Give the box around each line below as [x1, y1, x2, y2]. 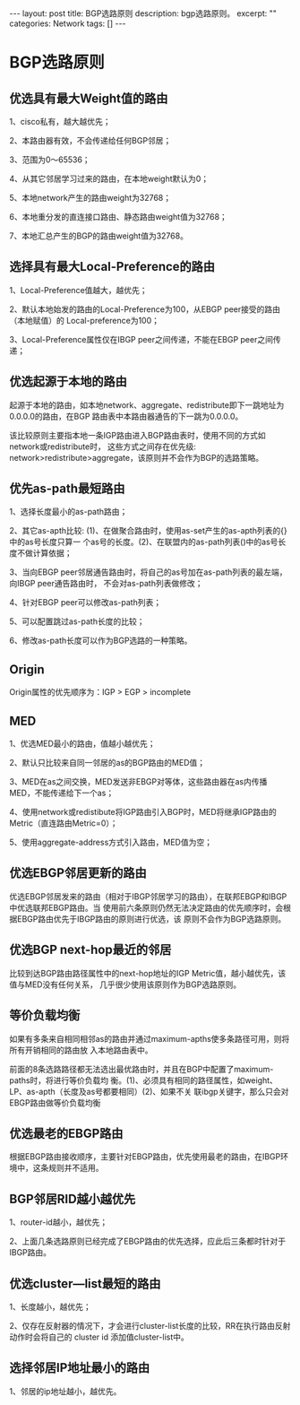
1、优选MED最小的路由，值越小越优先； [9, 738, 156, 750]
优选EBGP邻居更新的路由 [9, 865, 148, 880]
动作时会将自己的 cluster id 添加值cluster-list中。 [9, 1331, 190, 1342]
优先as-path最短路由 [9, 481, 125, 497]
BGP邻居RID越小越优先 [9, 1191, 136, 1207]
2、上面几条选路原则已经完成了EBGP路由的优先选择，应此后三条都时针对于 [9, 1236, 287, 1247]
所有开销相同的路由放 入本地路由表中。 [9, 1045, 153, 1055]
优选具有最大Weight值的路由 [9, 91, 168, 106]
